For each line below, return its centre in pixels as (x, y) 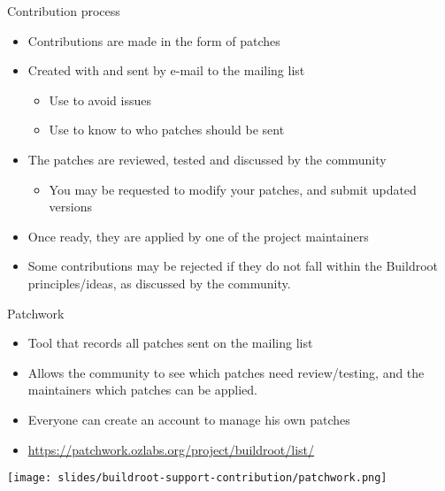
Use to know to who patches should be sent (167, 130)
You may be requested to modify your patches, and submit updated (233, 189)
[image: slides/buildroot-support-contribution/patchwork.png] (197, 478)
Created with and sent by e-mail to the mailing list (166, 70)
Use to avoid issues (100, 100)
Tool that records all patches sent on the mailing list (170, 343)
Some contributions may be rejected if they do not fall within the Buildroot (233, 266)
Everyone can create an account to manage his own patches (189, 419)
